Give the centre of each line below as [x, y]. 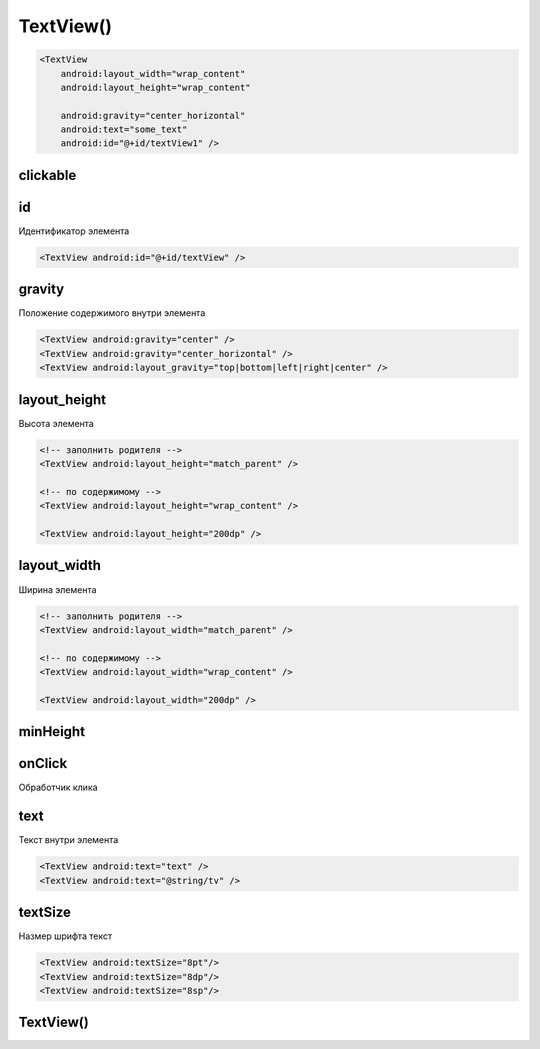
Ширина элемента [57, 589]
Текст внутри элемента [68, 840]
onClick [43, 763]
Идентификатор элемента [74, 231]
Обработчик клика [58, 787]
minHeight [51, 731]
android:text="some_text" [124, 129]
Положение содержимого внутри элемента [112, 313]
